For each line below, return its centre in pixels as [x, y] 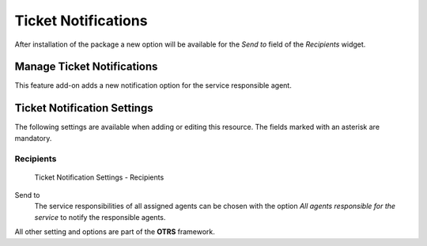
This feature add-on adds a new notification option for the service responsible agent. [153, 85]
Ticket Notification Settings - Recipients [99, 177]
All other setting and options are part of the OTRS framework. [115, 232]
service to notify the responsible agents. [100, 217]
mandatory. [33, 138]
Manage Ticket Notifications [86, 67]
